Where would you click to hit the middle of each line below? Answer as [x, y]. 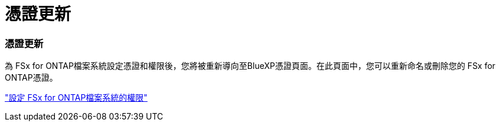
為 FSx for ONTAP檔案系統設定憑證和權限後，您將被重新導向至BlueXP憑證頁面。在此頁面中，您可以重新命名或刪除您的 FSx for [250, 66]
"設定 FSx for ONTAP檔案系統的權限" [76, 98]
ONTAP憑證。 [31, 78]
